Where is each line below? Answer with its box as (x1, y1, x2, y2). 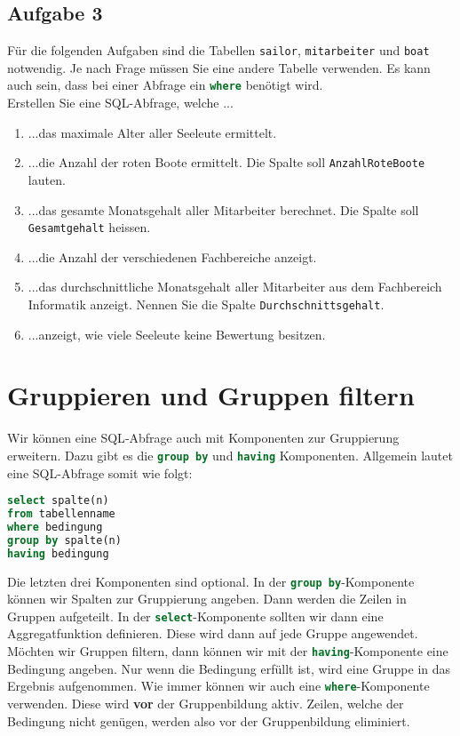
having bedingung (7, 547, 109, 560)
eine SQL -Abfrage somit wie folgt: (7, 463, 193, 482)
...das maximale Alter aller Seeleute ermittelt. (28, 123, 277, 141)
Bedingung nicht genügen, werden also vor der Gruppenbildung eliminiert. (7, 711, 410, 730)
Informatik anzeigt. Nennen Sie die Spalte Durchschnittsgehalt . (28, 294, 385, 313)
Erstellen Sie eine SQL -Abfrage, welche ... (7, 93, 234, 112)
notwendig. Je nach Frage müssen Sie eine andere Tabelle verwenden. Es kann (7, 58, 431, 76)
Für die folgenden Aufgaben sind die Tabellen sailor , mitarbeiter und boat (7, 41, 430, 60)
